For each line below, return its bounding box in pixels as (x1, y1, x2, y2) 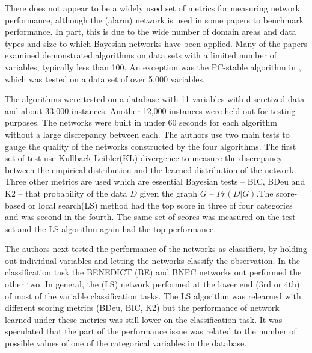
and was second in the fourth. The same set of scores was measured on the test (5, 210, 296, 223)
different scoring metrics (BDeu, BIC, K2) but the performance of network (5, 301, 280, 314)
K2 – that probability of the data (5, 186, 127, 199)
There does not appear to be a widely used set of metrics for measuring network (5, 2, 300, 14)
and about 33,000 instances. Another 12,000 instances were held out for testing (5, 104, 296, 117)
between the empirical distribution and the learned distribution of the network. (5, 163, 296, 176)
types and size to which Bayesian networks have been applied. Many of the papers (5, 37, 308, 49)
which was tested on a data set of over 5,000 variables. (5, 72, 205, 85)
